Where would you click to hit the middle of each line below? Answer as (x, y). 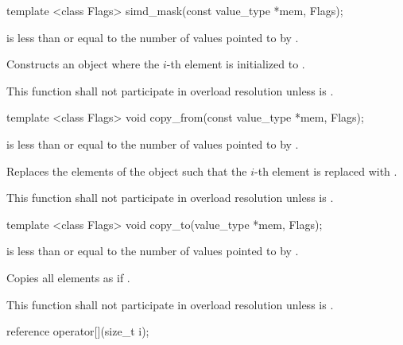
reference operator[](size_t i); (78, 331)
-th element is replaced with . (326, 171)
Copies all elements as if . (68, 277)
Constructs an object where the (83, 64)
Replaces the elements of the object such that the (127, 171)
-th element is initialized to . (236, 64)
